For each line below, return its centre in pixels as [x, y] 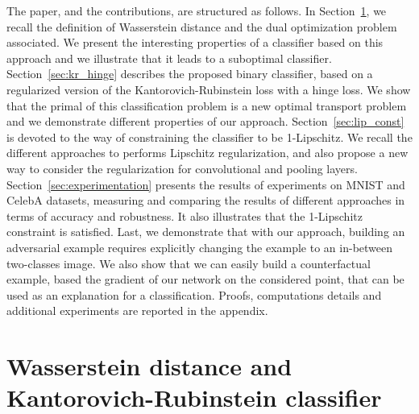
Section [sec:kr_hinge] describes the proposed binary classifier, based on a [190, 74]
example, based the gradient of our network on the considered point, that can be [205, 279]
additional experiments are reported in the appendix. [137, 310]
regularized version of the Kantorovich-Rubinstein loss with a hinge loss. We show [209, 89]
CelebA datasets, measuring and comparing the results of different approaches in [206, 200]
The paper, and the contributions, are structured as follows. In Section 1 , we [197, 10]
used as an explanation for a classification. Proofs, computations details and [194, 294]
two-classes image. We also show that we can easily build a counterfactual [189, 263]
